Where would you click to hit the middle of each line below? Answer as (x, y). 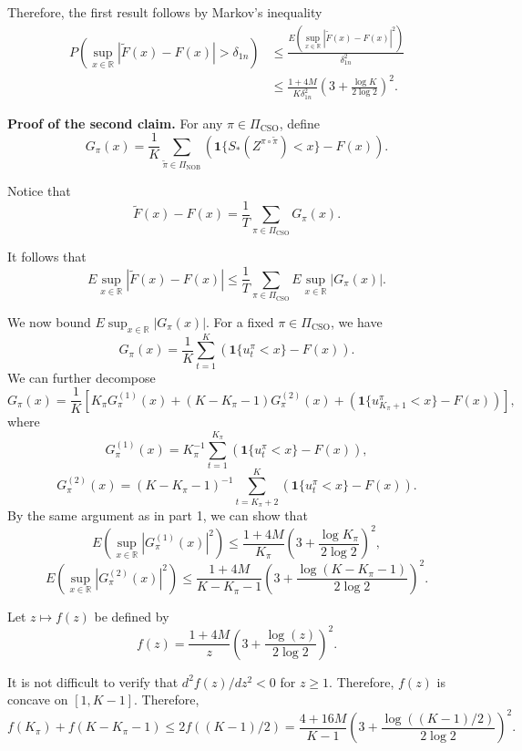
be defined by (132, 616)
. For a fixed (240, 321)
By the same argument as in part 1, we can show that (158, 514)
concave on (38, 700)
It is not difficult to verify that (93, 681)
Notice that (39, 191)
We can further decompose (82, 377)
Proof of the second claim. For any (115, 123)
